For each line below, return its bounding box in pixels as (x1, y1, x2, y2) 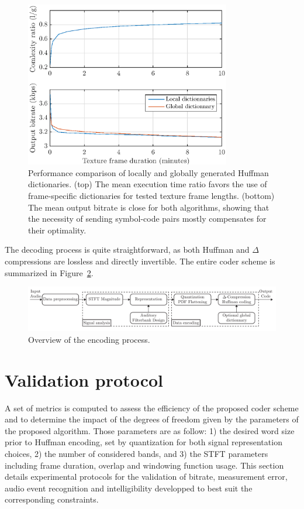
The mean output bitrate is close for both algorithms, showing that (28, 201, 270, 213)
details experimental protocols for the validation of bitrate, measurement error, (5, 470, 288, 483)
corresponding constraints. (5, 493, 99, 505)
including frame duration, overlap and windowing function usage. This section (5, 459, 284, 471)
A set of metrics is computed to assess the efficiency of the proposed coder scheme (5, 401, 299, 414)
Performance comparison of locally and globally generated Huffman (28, 166, 269, 178)
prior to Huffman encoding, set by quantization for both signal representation (5, 436, 282, 448)
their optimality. (28, 223, 87, 236)
